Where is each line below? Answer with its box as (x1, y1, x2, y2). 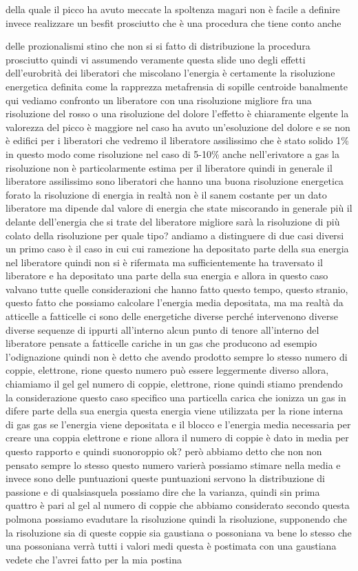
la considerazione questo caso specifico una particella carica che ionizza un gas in (6, 390, 346, 404)
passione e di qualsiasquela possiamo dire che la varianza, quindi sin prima (6, 484, 320, 499)
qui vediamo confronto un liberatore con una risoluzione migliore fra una (6, 92, 312, 107)
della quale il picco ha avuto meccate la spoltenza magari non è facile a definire (6, 2, 340, 16)
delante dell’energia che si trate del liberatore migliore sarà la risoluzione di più (6, 214, 340, 228)
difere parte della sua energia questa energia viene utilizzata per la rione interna (6, 403, 344, 418)
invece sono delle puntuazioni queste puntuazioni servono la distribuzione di (6, 471, 325, 485)
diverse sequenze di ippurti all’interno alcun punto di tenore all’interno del (6, 322, 319, 337)
